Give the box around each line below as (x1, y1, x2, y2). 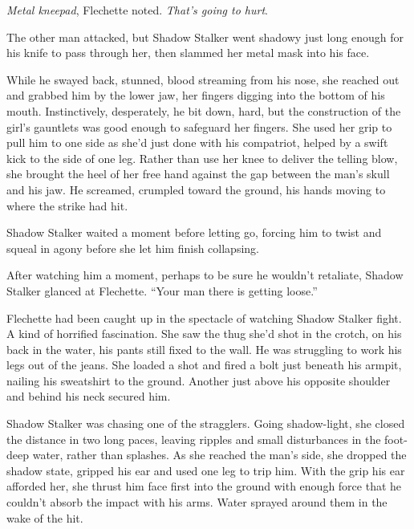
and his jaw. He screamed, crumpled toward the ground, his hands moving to (6, 181, 386, 197)
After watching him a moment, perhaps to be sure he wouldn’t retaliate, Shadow (6, 267, 404, 283)
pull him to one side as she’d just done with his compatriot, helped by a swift (6, 134, 388, 151)
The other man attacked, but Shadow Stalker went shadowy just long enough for (6, 28, 404, 45)
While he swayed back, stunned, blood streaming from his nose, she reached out (6, 71, 400, 87)
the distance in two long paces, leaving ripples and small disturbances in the (6, 430, 381, 447)
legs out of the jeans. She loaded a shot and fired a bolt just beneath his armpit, (6, 356, 402, 373)
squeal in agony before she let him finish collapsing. (6, 239, 259, 256)
